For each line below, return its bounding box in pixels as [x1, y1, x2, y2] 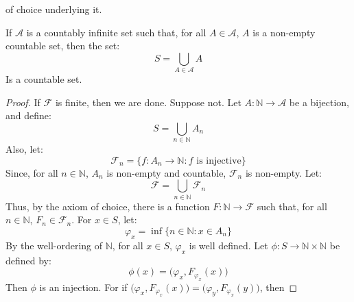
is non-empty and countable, [106, 165, 226, 179]
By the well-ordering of [5, 238, 103, 252]
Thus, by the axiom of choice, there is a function [5, 199, 210, 213]
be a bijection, [289, 95, 349, 109]
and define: [5, 108, 51, 123]
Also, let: [5, 142, 43, 156]
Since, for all [5, 165, 58, 179]
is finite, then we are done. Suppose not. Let [55, 95, 241, 109]
